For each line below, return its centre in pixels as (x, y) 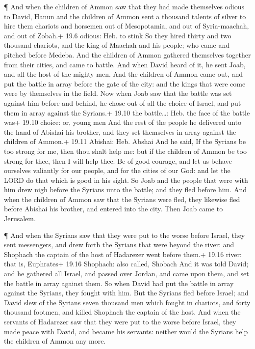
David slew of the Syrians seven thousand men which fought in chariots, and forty (127, 302)
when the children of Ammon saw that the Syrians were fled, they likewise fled (122, 199)
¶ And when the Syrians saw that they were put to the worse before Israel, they (125, 235)
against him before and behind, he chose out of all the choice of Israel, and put (123, 102)
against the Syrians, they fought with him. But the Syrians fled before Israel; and (126, 293)
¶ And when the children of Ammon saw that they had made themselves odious (124, 6)
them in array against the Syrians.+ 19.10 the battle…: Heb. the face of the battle (127, 112)
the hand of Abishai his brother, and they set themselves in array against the (120, 131)
